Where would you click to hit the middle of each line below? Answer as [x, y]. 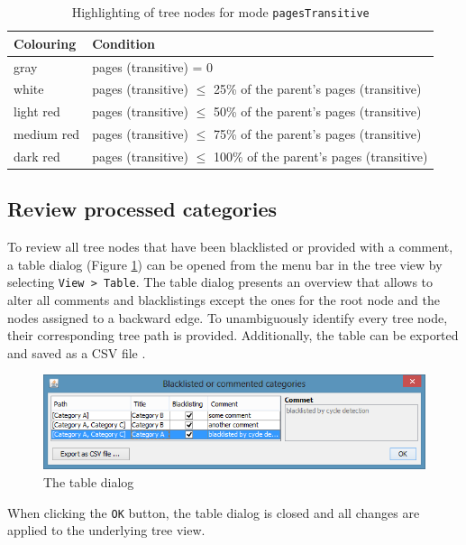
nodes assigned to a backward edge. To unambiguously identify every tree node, [228, 317]
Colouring [45, 43]
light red [37, 111]
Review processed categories [142, 209]
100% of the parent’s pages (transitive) [320, 156]
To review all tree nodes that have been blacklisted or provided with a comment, [230, 247]
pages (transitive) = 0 [153, 66]
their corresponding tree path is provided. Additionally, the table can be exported [233, 335]
